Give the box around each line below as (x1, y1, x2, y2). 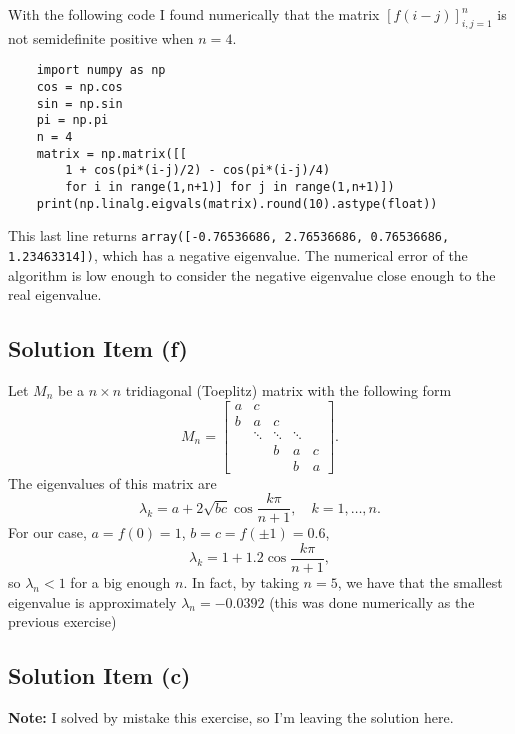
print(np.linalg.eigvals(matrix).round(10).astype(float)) (36, 196, 438, 211)
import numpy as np (36, 63, 166, 78)
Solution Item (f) (8, 333, 188, 364)
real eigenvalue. (8, 284, 102, 305)
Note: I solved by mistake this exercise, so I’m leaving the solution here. (8, 707, 454, 728)
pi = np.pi (36, 113, 109, 128)
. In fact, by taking (183, 572, 299, 593)
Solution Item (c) (8, 660, 191, 691)
